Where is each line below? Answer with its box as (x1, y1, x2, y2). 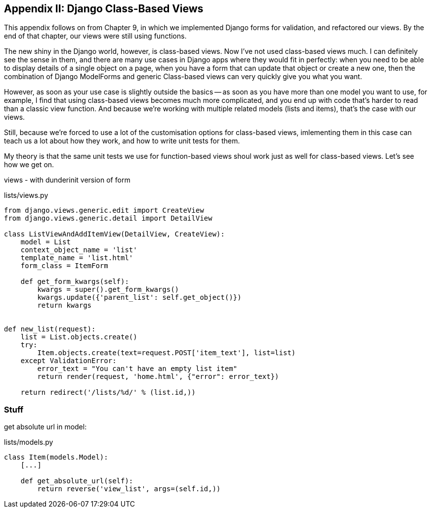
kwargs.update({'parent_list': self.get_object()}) (37, 293, 242, 302)
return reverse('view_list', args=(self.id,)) (37, 485, 221, 493)
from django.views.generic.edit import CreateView (4, 206, 204, 215)
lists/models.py (4, 438, 53, 447)
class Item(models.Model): (4, 453, 108, 462)
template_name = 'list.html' (20, 254, 133, 262)
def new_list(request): (4, 325, 96, 333)
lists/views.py (4, 191, 48, 200)
